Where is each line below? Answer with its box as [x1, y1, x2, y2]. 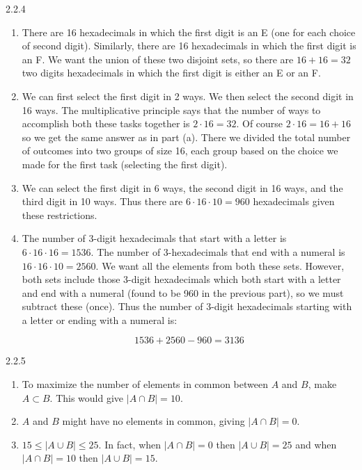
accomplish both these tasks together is [22, 116, 190, 131]
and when [295, 437, 337, 451]
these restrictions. [22, 207, 97, 222]
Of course [242, 116, 283, 131]
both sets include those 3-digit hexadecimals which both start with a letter [22, 272, 341, 286]
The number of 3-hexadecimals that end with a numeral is [97, 244, 345, 259]
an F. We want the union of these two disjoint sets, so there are [22, 51, 294, 66]
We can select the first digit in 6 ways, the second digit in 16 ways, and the [22, 180, 343, 195]
